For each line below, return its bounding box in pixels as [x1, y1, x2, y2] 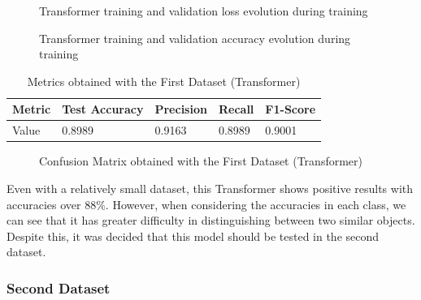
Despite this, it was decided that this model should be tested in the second [7, 227, 380, 244]
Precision [154, 101, 207, 118]
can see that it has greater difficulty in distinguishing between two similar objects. [7, 212, 415, 229]
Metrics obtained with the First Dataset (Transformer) [27, 72, 301, 89]
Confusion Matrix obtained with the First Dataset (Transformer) [39, 152, 362, 169]
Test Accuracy [62, 101, 144, 118]
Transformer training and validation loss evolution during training [39, 2, 368, 19]
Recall [218, 101, 254, 118]
